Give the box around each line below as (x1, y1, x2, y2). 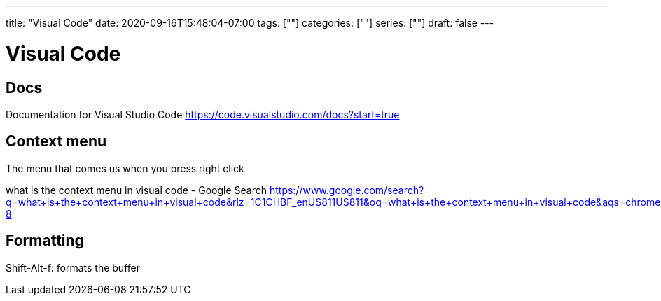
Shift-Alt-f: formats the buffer (6, 261, 140, 274)
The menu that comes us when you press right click (6, 162, 244, 174)
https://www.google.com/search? (269, 183, 424, 196)
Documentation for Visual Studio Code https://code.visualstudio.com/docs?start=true (6, 108, 400, 120)
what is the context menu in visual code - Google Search (6, 183, 267, 196)
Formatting (6, 232, 84, 250)
